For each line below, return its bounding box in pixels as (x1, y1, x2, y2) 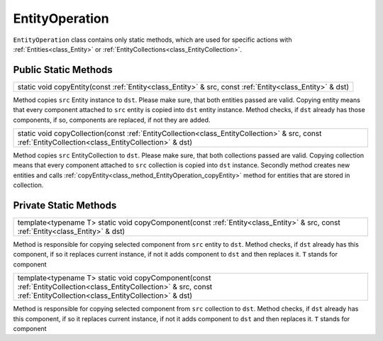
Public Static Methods (13, 64, 113, 76)
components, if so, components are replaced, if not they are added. (13, 116, 211, 124)
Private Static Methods (13, 199, 117, 211)
